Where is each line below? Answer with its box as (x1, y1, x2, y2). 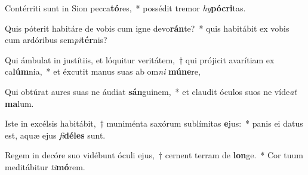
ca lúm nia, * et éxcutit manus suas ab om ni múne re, (5, 65, 201, 78)
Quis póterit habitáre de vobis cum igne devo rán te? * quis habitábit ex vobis (5, 22, 289, 34)
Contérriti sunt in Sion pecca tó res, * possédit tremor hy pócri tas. (5, 2, 246, 14)
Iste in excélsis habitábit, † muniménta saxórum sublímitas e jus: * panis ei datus (5, 117, 303, 130)
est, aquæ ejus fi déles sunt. (5, 128, 106, 141)
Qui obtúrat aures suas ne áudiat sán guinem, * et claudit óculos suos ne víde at (5, 85, 297, 97)
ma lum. (5, 97, 34, 109)
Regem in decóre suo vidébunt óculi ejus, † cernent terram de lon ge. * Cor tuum (5, 149, 303, 161)
